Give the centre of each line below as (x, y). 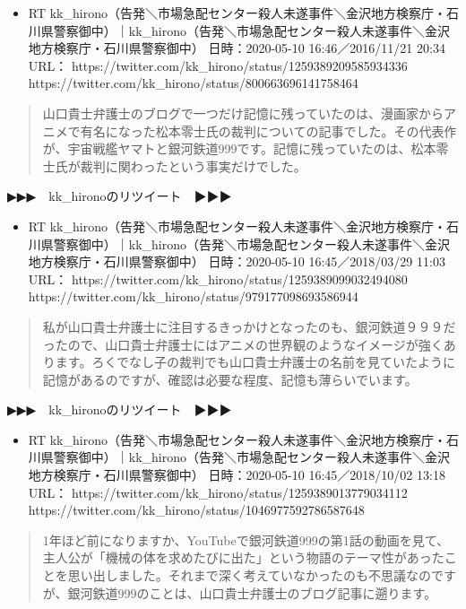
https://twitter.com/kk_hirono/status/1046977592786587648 (196, 510)
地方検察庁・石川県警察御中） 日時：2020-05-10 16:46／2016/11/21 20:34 (237, 48)
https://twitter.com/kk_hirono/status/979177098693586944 (193, 296)
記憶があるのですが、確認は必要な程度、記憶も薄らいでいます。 (230, 379)
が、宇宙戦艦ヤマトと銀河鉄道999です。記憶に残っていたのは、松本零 (246, 148)
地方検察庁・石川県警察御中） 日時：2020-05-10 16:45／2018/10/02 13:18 (237, 475)
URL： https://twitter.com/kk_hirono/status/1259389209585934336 (218, 65)
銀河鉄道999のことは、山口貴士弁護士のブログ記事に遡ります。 (252, 592)
